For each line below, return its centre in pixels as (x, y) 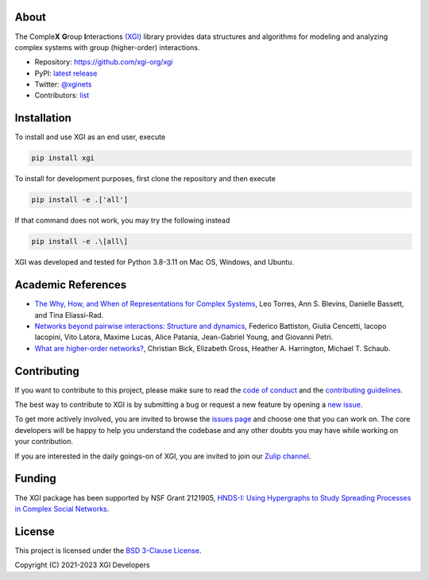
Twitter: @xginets (63, 84)
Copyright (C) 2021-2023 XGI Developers (82, 565)
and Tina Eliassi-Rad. (69, 315)
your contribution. (44, 442)
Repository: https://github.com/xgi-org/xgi (104, 62)
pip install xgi (63, 158)
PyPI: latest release (66, 73)
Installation (43, 118)
